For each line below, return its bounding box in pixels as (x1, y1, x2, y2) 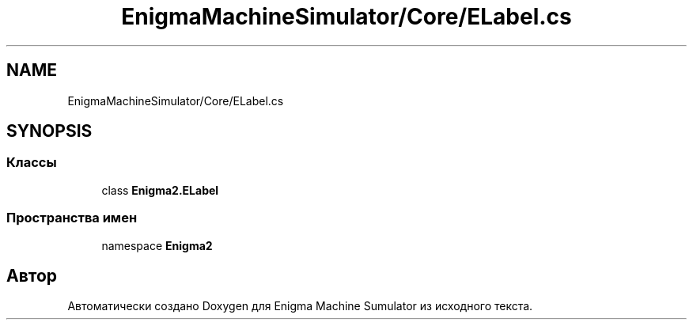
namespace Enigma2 (101, 238, 213, 252)
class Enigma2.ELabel (101, 183, 219, 197)
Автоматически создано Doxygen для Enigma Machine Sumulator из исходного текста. (67, 299, 533, 313)
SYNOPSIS (6, 121, 93, 142)
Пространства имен (6, 210, 138, 226)
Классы (6, 154, 57, 171)
